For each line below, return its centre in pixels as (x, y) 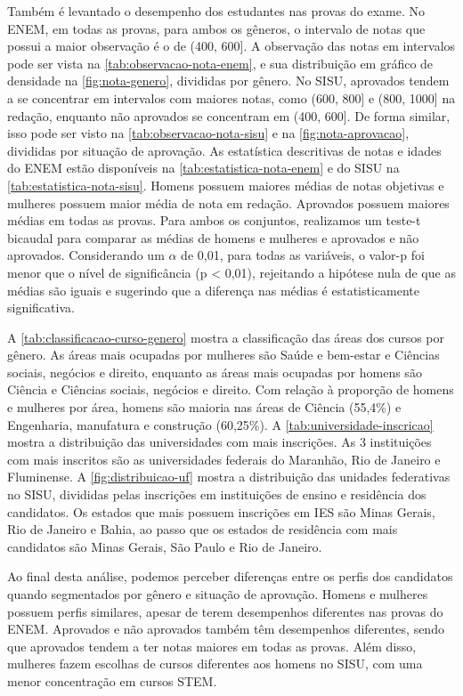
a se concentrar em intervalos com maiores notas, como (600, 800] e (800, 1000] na (231, 97)
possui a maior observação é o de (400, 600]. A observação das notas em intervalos (231, 46)
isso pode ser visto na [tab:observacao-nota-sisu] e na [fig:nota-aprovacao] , (208, 133)
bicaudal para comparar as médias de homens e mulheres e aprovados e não (213, 237)
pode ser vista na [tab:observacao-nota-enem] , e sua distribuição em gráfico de (220, 63)
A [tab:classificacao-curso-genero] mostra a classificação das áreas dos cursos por (226, 337)
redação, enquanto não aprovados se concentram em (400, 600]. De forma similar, (229, 115)
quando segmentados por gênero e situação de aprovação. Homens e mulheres (218, 594)
